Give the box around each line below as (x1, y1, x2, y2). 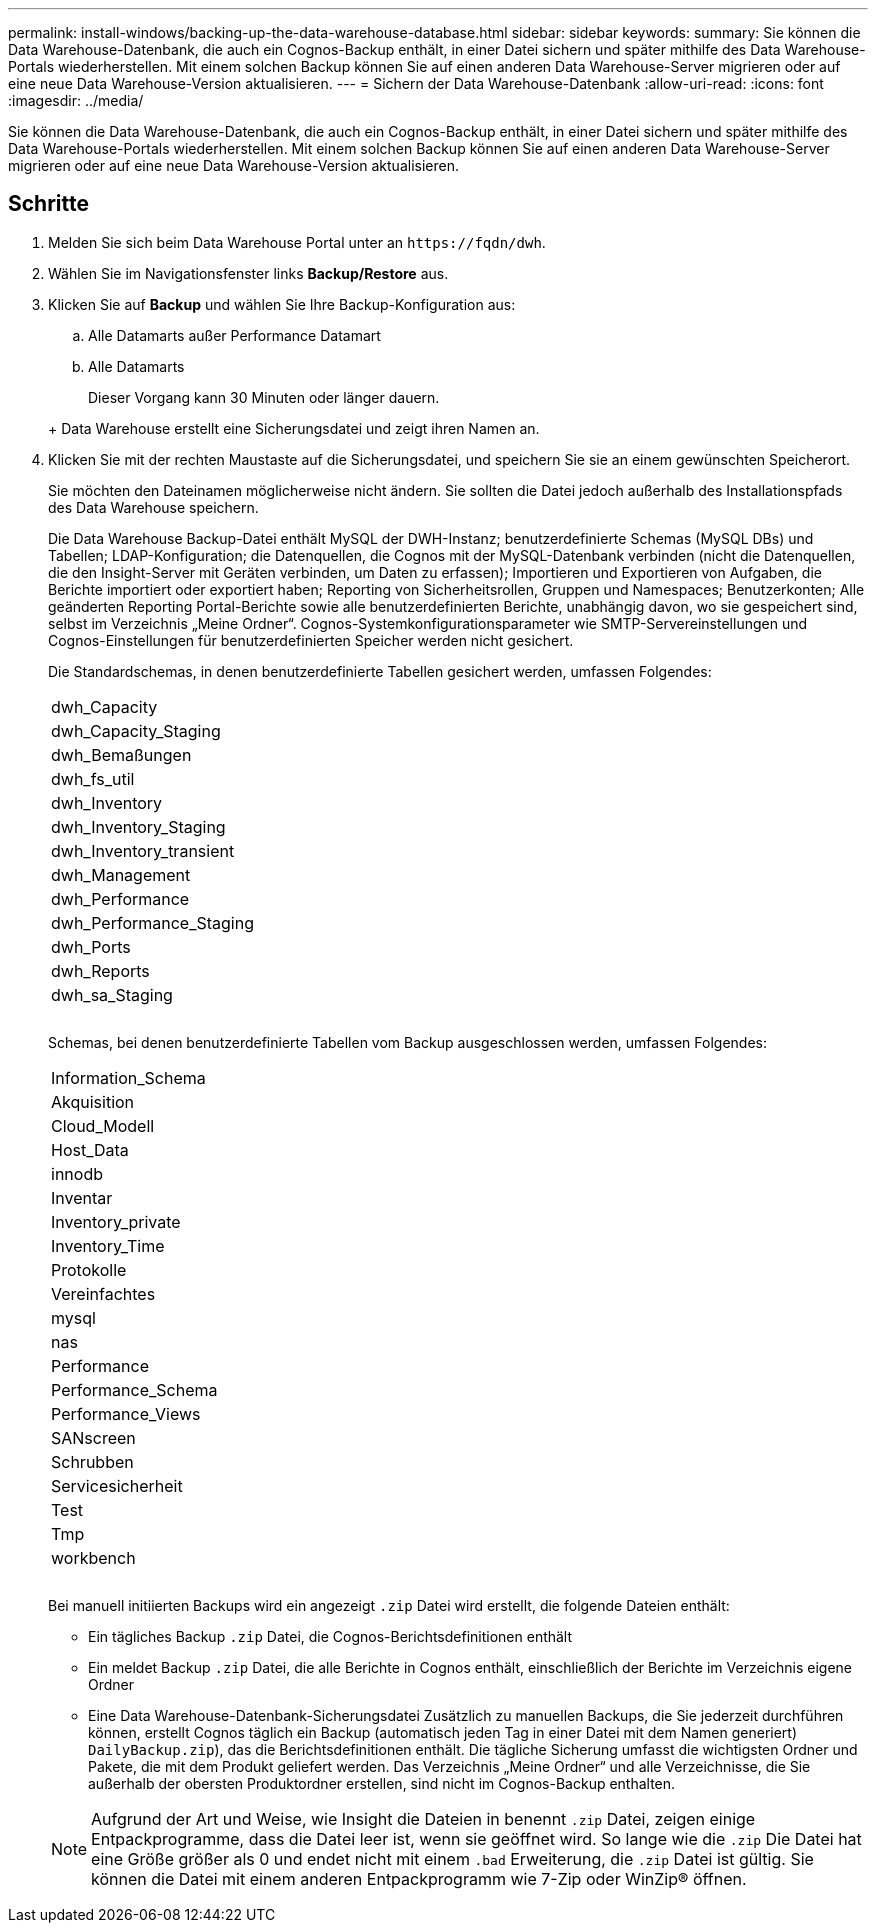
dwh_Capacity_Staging (51, 720, 221, 741)
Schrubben (51, 1451, 134, 1472)
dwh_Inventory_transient (51, 840, 235, 861)
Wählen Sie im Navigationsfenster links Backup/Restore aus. (48, 264, 449, 282)
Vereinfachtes (51, 1283, 156, 1304)
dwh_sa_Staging (51, 984, 173, 1005)
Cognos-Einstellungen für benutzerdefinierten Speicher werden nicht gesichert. (48, 631, 574, 649)
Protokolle (51, 1259, 127, 1280)
